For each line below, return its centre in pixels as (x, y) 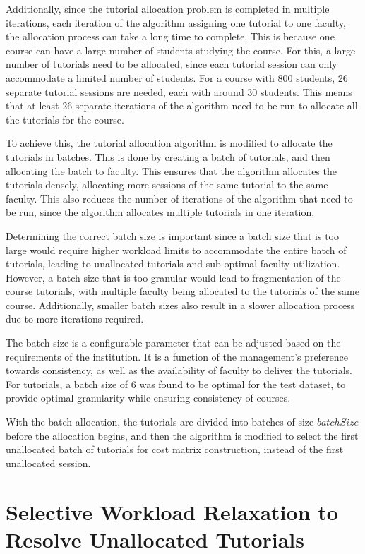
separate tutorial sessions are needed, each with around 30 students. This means (179, 91)
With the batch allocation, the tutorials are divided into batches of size (160, 422)
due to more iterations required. (75, 319)
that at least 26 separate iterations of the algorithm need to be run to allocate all (182, 106)
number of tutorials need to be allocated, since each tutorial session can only (172, 64)
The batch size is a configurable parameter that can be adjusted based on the (173, 343)
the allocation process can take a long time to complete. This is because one (170, 36)
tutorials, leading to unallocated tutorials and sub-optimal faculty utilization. (173, 264)
